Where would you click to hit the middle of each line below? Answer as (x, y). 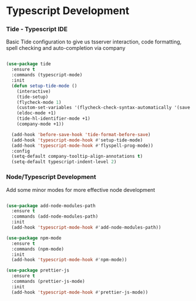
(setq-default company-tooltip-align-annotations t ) (77, 157)
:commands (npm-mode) (38, 249)
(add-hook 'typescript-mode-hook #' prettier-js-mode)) (80, 292)
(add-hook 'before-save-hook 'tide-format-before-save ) (81, 134)
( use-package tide (28, 64)
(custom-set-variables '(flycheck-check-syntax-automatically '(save (104, 108)
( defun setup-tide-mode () (44, 86)
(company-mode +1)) (40, 124)
